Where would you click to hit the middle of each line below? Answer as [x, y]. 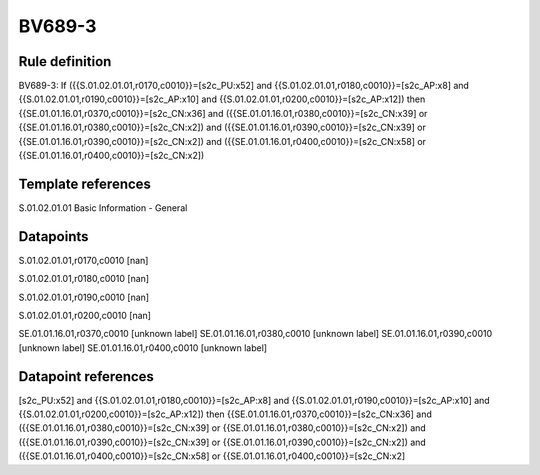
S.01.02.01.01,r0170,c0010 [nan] [83, 260]
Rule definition [65, 61]
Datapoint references [86, 376]
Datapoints [53, 236]
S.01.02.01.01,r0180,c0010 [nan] [84, 279]
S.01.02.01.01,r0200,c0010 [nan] [85, 315]
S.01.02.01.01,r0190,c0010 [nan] [84, 297]
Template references [85, 183]
